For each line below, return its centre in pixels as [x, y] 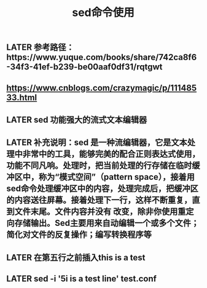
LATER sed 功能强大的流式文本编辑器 [77, 119]
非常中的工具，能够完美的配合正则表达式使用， [111, 154]
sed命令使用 [103, 13]
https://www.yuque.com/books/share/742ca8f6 [102, 57]
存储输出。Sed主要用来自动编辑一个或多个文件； [107, 223]
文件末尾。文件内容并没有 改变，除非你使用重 [100, 212]
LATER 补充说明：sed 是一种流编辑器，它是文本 [97, 143]
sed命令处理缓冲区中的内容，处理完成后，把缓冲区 [102, 189]
